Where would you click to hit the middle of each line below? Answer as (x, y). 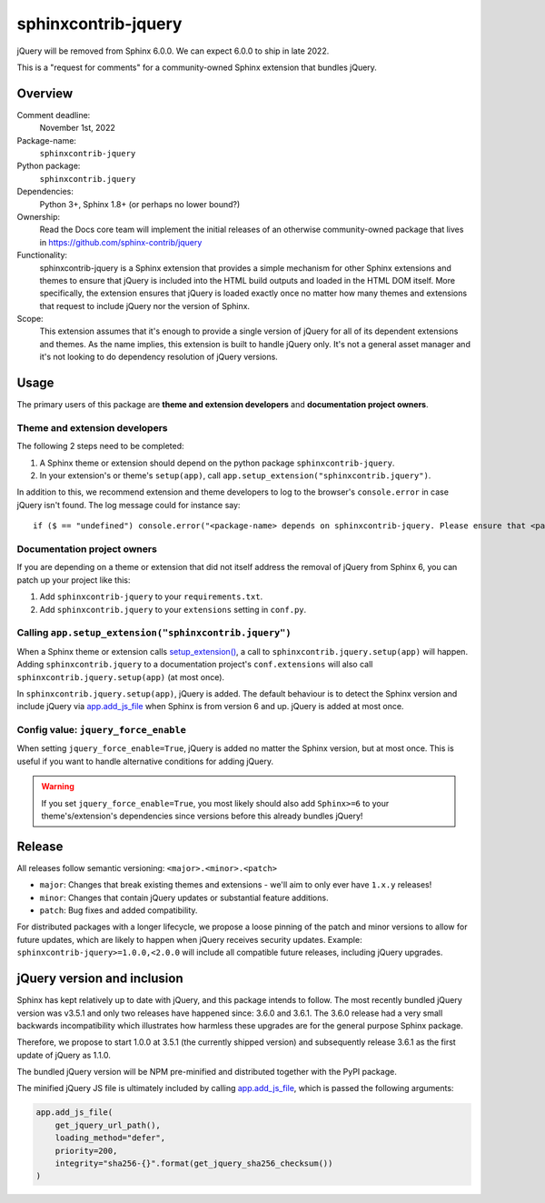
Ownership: (39, 216)
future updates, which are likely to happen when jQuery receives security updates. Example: (189, 939)
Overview (45, 93)
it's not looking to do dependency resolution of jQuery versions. (159, 357)
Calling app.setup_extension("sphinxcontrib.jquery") (154, 633)
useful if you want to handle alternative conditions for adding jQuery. (145, 761)
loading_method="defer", (110, 1138)
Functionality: (42, 256)
